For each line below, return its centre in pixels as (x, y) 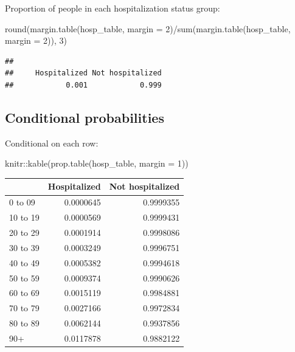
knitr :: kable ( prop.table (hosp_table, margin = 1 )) (97, 163)
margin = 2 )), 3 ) (36, 40)
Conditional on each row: (52, 143)
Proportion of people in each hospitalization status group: (113, 8)
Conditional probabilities (85, 117)
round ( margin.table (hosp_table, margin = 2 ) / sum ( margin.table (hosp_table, (148, 28)
